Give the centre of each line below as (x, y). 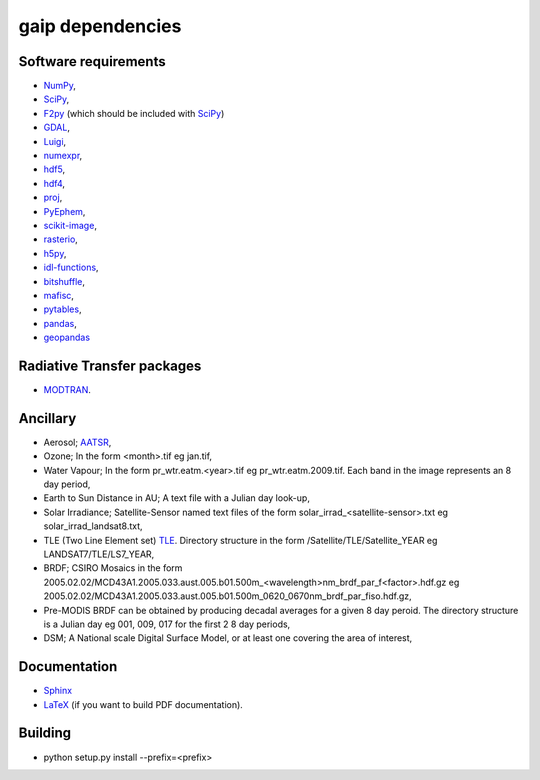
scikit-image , (70, 225)
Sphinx (58, 691)
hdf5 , (54, 169)
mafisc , (59, 295)
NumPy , (60, 86)
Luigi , (55, 141)
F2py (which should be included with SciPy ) (134, 113)
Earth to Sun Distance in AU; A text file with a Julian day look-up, (176, 498)
